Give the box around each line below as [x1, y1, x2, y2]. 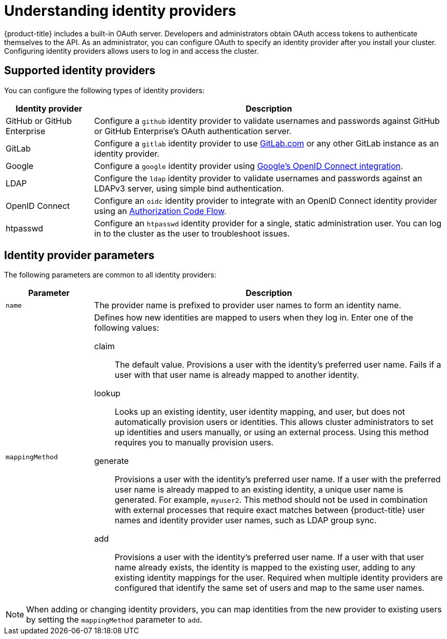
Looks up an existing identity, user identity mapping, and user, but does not [114, 407, 405, 417]
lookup [94, 388, 120, 399]
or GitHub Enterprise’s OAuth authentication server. [94, 125, 292, 136]
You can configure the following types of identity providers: [4, 86, 205, 95]
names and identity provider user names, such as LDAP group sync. [114, 515, 377, 526]
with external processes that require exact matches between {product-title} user [114, 505, 425, 516]
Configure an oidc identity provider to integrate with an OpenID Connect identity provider [94, 195, 437, 206]
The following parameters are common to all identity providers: [4, 270, 216, 280]
